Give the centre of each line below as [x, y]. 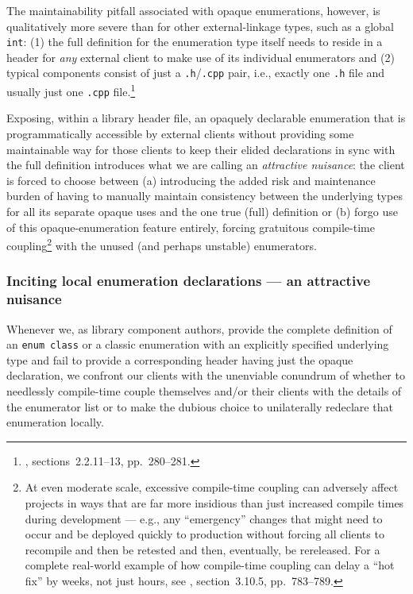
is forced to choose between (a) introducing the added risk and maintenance [191, 180]
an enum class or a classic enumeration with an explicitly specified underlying [198, 344]
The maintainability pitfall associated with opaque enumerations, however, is [193, 10]
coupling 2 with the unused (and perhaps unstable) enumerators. [162, 244]
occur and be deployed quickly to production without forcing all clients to [205, 534]
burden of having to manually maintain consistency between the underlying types [205, 196]
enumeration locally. [55, 422]
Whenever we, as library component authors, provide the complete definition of [199, 328]
